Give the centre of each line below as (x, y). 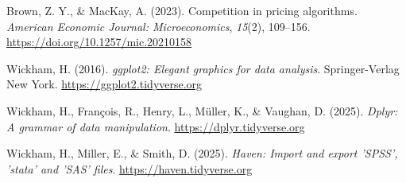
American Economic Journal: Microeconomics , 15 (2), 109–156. (159, 26)
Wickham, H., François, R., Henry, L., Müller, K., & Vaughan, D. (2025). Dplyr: (202, 110)
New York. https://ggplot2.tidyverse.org (104, 84)
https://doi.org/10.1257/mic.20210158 (99, 42)
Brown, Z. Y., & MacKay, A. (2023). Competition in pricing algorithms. (182, 10)
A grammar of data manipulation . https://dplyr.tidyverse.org (156, 126)
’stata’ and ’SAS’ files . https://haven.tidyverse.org (130, 168)
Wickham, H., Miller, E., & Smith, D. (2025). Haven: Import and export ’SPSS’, (202, 153)
